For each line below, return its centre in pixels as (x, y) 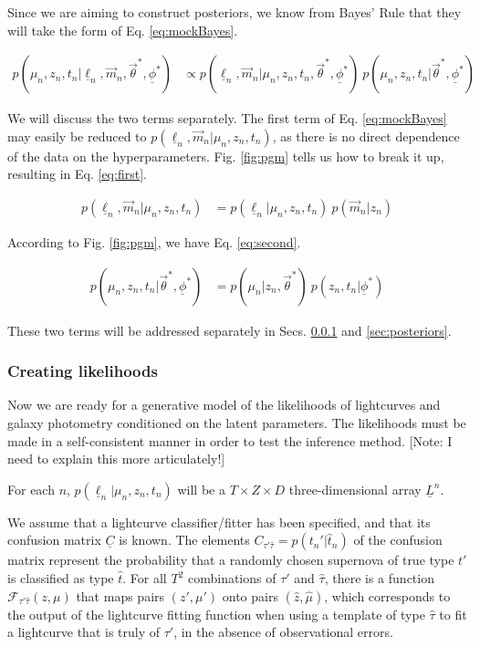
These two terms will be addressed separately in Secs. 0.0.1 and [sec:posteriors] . (230, 330)
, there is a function (379, 578)
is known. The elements (184, 540)
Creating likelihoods (83, 371)
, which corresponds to (387, 595)
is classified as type (61, 578)
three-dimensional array (355, 489)
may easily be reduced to (77, 136)
